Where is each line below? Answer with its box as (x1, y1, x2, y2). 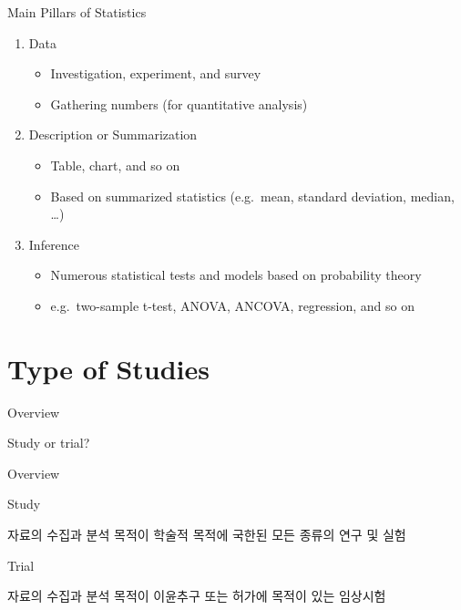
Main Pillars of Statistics (7, 3, 147, 21)
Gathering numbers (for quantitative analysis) (50, 94, 308, 113)
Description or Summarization (28, 125, 198, 144)
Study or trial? (7, 433, 90, 452)
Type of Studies (7, 349, 210, 387)
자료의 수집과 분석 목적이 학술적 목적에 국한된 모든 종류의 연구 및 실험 (7, 525, 406, 544)
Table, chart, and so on (50, 155, 180, 174)
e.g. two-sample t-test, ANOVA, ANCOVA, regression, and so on (50, 295, 415, 315)
